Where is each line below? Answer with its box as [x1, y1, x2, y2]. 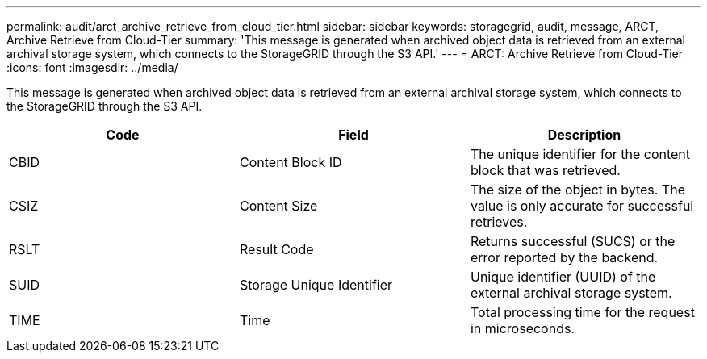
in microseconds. [470, 320, 575, 336]
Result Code [239, 241, 314, 257]
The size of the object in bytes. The [470, 182, 685, 198]
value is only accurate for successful [470, 198, 694, 214]
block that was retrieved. [470, 162, 621, 178]
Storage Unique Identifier [239, 277, 393, 293]
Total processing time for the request [470, 304, 695, 320]
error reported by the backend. [470, 249, 659, 265]
